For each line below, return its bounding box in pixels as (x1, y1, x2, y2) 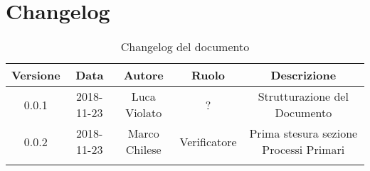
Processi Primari (262, 141, 345, 158)
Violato (125, 104, 162, 121)
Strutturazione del (258, 88, 349, 105)
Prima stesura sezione (249, 125, 358, 142)
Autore (123, 67, 164, 84)
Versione (11, 67, 60, 84)
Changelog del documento (120, 38, 250, 55)
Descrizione (270, 67, 337, 84)
